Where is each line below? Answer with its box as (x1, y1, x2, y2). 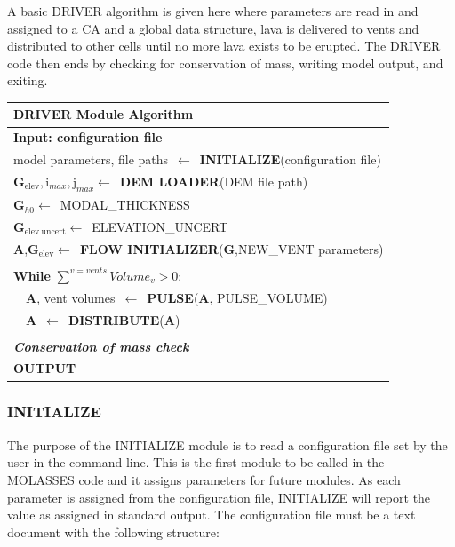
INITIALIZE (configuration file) (199, 150, 381, 169)
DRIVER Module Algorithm (13, 105, 194, 123)
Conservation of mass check (13, 337, 189, 355)
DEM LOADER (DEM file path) (119, 172, 308, 190)
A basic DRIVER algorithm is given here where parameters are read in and (7, 2, 419, 20)
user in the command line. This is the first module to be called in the (7, 453, 385, 472)
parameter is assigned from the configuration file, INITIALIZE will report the (7, 488, 431, 506)
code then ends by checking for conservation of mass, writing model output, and (7, 53, 443, 72)
